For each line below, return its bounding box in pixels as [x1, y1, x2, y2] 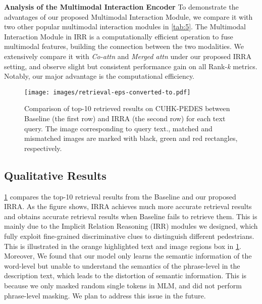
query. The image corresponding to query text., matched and [24, 123, 213, 133]
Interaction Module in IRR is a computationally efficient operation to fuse [4, 31, 233, 41]
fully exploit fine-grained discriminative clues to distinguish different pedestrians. [4, 230, 254, 241]
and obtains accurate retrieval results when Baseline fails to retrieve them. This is [4, 211, 257, 221]
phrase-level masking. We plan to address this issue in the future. [4, 290, 206, 300]
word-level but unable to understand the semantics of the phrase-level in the [4, 260, 240, 271]
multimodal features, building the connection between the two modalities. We [4, 41, 244, 52]
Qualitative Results [4, 167, 107, 183]
